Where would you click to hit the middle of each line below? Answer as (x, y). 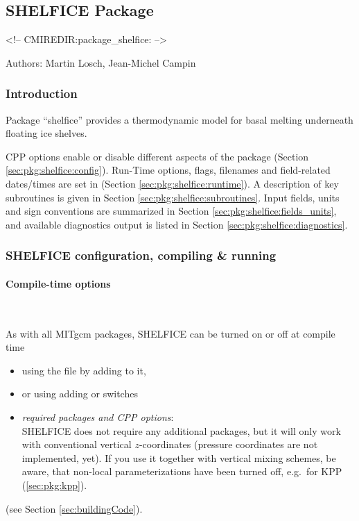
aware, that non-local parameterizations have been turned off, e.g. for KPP (182, 471)
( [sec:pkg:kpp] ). (54, 485)
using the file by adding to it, (84, 370)
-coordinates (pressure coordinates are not (228, 444)
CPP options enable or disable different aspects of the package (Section (157, 156)
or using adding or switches (80, 394)
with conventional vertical (77, 444)
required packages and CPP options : (98, 416)
